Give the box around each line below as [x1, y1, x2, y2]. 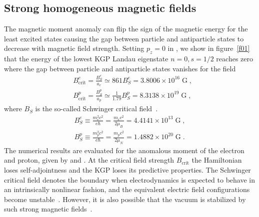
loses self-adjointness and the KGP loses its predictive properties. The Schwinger [4, 165, 251, 175]
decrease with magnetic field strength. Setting [4, 43, 144, 53]
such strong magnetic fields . [4, 204, 92, 214]
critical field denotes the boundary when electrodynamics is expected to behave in [4, 174, 255, 185]
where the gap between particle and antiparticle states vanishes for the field [4, 63, 236, 73]
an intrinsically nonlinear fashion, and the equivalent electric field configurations [4, 184, 250, 195]
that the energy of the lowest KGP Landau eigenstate [4, 53, 168, 64]
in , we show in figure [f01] [167, 43, 250, 53]
